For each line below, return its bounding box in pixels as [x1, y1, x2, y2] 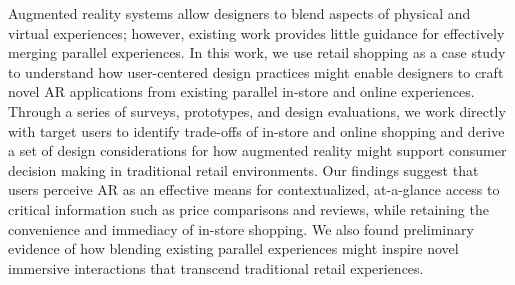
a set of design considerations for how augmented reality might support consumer [8, 140, 507, 161]
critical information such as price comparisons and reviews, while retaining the [8, 198, 489, 219]
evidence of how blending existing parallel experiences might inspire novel [8, 238, 459, 259]
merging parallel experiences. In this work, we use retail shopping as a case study [8, 42, 506, 63]
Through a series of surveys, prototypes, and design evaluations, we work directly [8, 100, 506, 121]
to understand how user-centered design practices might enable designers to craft [8, 61, 504, 82]
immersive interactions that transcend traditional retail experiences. [8, 257, 424, 278]
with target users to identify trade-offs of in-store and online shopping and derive [8, 120, 505, 141]
